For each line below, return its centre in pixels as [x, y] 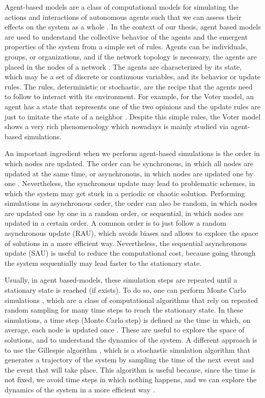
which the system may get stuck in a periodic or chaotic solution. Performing [125, 193]
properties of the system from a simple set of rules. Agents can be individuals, [126, 47]
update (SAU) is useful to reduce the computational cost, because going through [130, 253]
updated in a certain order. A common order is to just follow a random [115, 223]
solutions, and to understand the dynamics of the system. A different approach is [131, 340]
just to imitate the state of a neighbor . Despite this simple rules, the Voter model [133, 116]
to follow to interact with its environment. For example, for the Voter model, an [129, 96]
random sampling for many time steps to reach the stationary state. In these [124, 310]
